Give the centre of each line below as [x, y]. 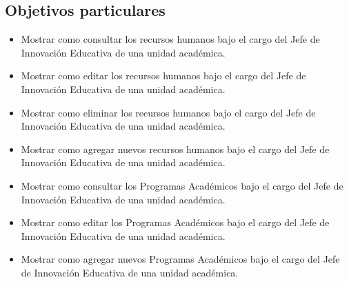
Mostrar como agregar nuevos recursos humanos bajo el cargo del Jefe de [175, 149]
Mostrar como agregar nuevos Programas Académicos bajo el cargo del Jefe [180, 259]
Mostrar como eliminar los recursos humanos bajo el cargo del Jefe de [168, 112]
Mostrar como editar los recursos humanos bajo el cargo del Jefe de [163, 75]
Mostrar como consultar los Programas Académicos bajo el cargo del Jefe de [182, 185]
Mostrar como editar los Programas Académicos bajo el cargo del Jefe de [175, 222]
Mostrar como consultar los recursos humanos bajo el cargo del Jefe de [170, 39]
